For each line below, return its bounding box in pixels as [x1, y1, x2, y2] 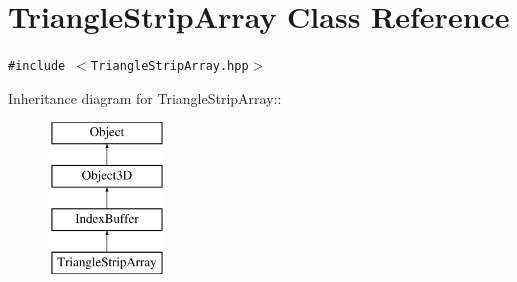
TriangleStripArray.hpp [91, 59, 249, 74]
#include [8, 59, 66, 74]
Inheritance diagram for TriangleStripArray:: [8, 87, 282, 108]
